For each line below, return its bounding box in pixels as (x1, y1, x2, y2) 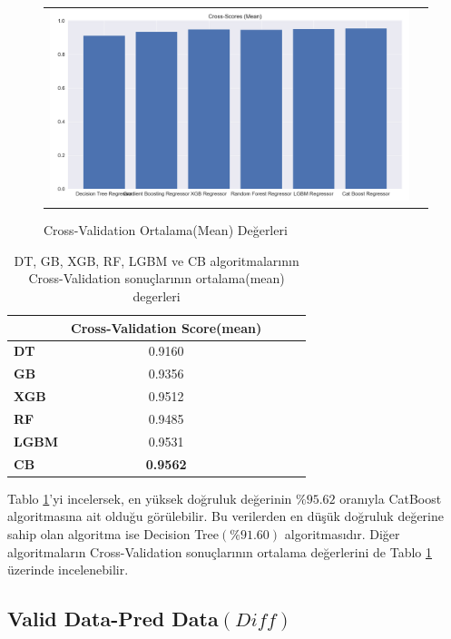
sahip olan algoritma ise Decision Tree (7, 524, 220, 543)
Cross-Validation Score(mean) (71, 318, 262, 337)
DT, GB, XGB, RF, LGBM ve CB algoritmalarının (14, 251, 299, 270)
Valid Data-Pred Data (7, 605, 219, 633)
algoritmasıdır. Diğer (284, 524, 400, 543)
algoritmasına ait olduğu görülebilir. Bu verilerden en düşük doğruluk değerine (7, 506, 444, 526)
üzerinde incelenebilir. (7, 560, 129, 579)
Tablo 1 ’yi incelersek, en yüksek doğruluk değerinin (7, 488, 292, 507)
